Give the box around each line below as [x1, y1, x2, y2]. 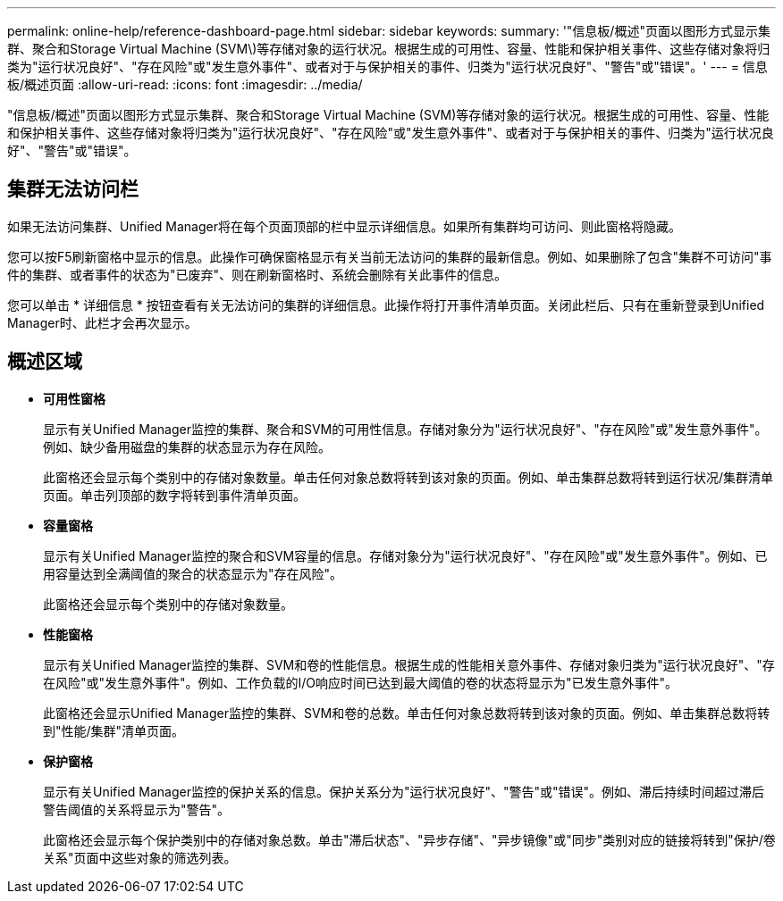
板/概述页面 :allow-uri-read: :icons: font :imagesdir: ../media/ [7, 77, 363, 92]
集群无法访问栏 [7, 178, 139, 201]
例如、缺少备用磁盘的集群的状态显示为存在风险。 [43, 438, 331, 455]
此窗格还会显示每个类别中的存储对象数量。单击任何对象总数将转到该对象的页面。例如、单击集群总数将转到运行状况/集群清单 [43, 469, 774, 485]
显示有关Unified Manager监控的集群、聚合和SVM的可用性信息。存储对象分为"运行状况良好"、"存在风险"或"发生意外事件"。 [43, 421, 768, 437]
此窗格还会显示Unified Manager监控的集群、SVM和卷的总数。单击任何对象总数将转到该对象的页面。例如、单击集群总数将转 [43, 705, 770, 721]
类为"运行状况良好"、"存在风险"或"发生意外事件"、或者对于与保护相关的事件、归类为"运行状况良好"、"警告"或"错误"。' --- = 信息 [7, 59, 768, 74]
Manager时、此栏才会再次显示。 [7, 314, 198, 330]
